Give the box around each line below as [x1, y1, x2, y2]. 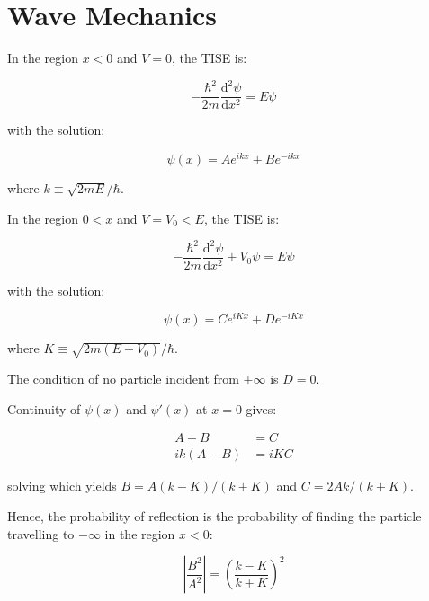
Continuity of [7, 399, 81, 418]
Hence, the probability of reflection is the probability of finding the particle [7, 506, 422, 525]
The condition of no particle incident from [7, 369, 239, 388]
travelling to [7, 524, 75, 543]
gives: [246, 399, 277, 418]
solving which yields [7, 476, 117, 495]
